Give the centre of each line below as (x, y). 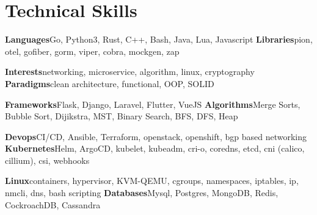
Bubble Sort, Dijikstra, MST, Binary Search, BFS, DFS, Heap (122, 116)
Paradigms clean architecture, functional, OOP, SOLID (110, 83)
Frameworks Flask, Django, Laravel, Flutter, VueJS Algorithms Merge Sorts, (153, 104)
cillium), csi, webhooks (47, 160)
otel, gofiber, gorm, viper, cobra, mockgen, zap (92, 51)
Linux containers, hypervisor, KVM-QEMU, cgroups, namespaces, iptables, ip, (152, 181)
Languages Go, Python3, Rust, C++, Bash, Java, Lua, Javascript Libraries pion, (159, 39)
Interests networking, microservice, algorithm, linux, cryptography (130, 72)
